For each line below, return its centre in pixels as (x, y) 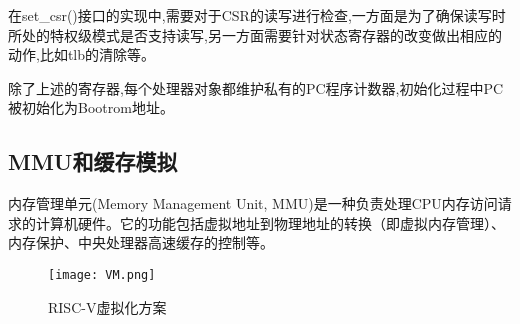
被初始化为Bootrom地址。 (91, 107)
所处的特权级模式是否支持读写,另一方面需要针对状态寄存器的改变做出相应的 (255, 34)
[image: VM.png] (102, 274)
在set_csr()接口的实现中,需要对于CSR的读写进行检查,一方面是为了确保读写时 (257, 15)
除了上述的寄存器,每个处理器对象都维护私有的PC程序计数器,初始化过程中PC (256, 87)
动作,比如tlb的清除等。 (82, 54)
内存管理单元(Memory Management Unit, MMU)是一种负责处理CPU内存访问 (253, 203)
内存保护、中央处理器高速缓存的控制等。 (141, 242)
